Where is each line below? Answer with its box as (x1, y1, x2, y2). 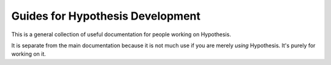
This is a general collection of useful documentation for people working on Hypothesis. (11, 31, 231, 38)
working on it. (11, 50, 46, 58)
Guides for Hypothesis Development (11, 9, 201, 23)
